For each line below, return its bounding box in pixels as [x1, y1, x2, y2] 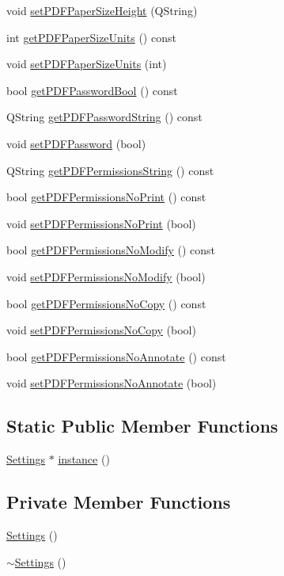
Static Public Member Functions [6, 414, 278, 438]
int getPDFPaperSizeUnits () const [6, 29, 176, 45]
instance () [58, 451, 110, 467]
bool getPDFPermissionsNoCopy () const [6, 295, 206, 311]
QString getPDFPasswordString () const [6, 109, 203, 125]
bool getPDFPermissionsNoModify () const [6, 242, 216, 258]
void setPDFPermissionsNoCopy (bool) [6, 322, 196, 338]
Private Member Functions [6, 490, 231, 514]
